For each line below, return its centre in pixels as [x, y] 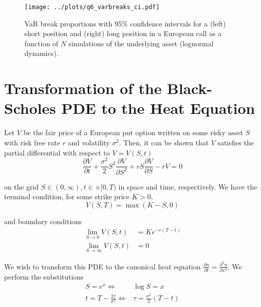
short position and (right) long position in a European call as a [123, 33]
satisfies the [236, 142]
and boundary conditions [43, 221]
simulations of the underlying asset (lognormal [141, 43]
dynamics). [42, 53]
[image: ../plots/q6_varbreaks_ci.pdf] [92, 7]
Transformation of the [83, 88]
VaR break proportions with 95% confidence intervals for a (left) [125, 23]
